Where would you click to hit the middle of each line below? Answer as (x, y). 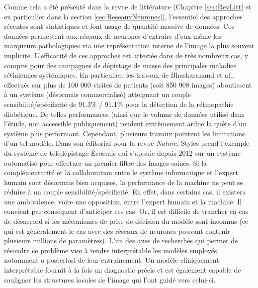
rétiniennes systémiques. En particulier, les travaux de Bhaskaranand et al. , (119, 75)
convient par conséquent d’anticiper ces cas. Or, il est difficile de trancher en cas (126, 211)
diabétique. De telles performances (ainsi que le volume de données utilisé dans (124, 114)
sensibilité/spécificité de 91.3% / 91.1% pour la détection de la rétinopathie (119, 104)
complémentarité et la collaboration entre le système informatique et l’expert (121, 172)
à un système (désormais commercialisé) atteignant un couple (98, 94)
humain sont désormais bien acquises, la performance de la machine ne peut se (124, 182)
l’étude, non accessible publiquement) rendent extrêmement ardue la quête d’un (125, 124)
